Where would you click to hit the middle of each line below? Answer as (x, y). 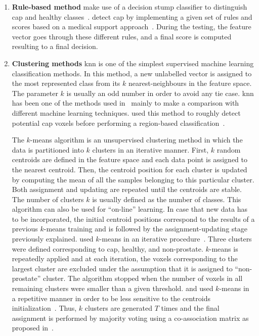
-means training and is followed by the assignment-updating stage (145, 229)
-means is (224, 248)
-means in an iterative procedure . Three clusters (176, 239)
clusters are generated (118, 308)
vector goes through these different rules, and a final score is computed (122, 36)
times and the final (190, 308)
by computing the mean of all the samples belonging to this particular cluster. (133, 179)
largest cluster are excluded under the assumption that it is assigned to (122, 268)
